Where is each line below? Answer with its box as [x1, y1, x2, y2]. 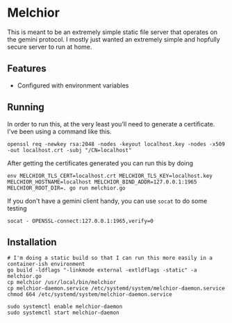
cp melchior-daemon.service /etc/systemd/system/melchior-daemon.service [7, 285, 226, 292]
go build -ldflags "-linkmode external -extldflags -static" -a [7, 267, 197, 274]
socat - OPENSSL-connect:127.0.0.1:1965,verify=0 [7, 217, 154, 224]
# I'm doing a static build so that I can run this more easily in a [7, 255, 213, 262]
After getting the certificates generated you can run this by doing [7, 158, 193, 167]
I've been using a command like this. [7, 127, 112, 135]
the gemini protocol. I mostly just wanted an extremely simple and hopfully [7, 35, 220, 43]
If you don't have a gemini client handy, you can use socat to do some [7, 197, 208, 205]
